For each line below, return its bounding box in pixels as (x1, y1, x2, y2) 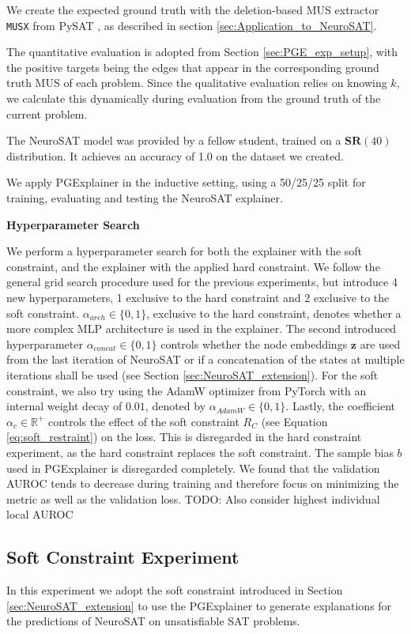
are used (360, 335, 401, 352)
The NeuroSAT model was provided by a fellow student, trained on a (6, 132, 341, 149)
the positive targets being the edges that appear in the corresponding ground (6, 58, 379, 75)
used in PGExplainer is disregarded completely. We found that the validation (6, 459, 380, 476)
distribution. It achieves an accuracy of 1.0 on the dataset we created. (6, 147, 344, 164)
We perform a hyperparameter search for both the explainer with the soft (6, 243, 363, 259)
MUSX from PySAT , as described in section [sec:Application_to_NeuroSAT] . (6, 17, 377, 33)
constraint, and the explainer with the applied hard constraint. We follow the (6, 258, 380, 274)
